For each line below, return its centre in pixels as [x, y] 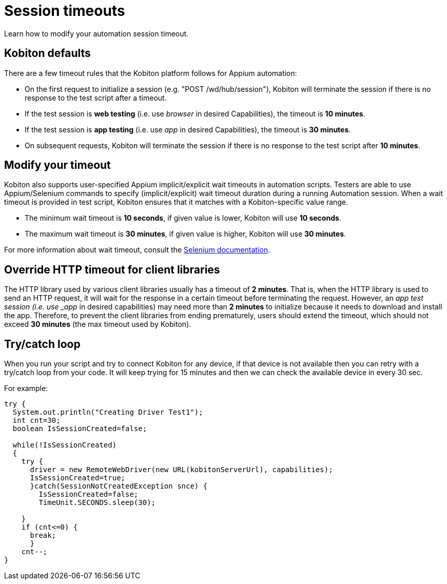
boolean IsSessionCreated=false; [80, 429]
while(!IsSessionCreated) [65, 445]
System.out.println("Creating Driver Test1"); [108, 412]
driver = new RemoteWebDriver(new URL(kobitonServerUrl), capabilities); [181, 470]
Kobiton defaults [47, 53]
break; [43, 536]
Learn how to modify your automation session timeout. [96, 33]
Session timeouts [65, 11]
